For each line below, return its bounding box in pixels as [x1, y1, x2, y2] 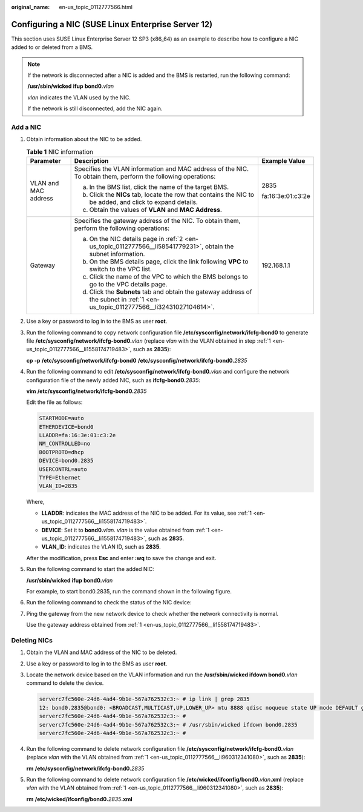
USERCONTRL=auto [39, 466, 88, 472]
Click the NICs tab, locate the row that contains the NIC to [89, 191, 254, 199]
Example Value [261, 157, 306, 165]
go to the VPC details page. [89, 280, 168, 289]
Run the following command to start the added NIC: [26, 566, 154, 573]
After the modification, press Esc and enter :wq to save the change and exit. [26, 554, 217, 561]
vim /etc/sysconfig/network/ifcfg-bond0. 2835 [26, 388, 147, 395]
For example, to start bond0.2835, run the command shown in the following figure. [26, 587, 232, 595]
